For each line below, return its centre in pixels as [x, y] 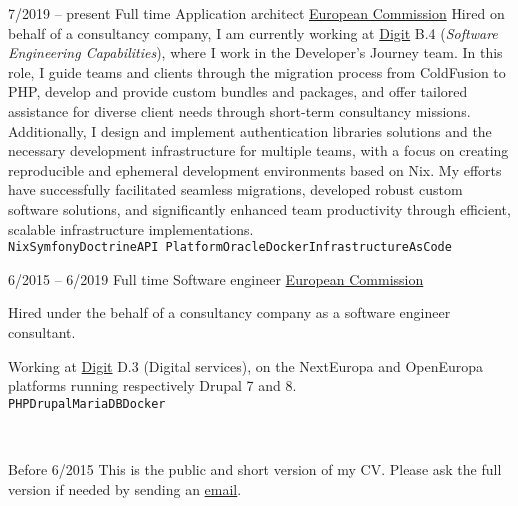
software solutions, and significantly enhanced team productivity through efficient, [259, 208]
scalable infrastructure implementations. [131, 228]
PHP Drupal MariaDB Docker [87, 403]
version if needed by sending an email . [125, 488]
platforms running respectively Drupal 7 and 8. [152, 385]
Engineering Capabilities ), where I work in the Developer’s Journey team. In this [255, 52]
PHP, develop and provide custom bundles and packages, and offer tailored [238, 91]
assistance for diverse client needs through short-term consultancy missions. [239, 110]
